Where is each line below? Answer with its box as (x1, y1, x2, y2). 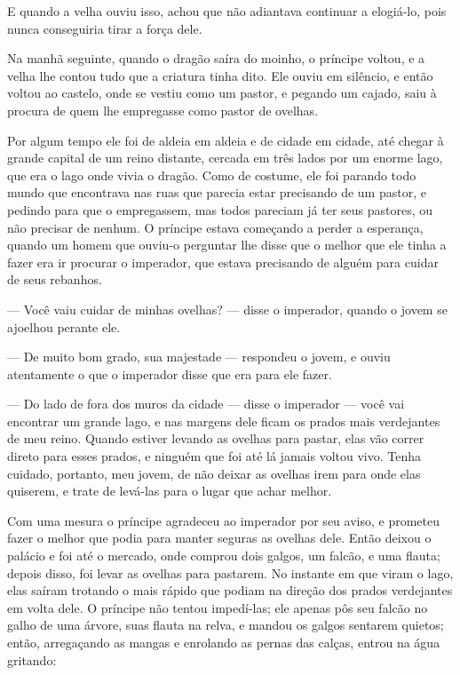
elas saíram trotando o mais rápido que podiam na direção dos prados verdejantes (7, 581, 453, 600)
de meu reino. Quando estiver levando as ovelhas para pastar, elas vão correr (7, 429, 424, 448)
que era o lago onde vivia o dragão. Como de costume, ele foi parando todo (7, 165, 416, 184)
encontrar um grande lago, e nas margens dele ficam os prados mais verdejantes (7, 411, 440, 430)
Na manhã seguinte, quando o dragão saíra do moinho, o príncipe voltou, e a (7, 49, 425, 67)
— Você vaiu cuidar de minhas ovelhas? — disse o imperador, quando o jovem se (7, 299, 448, 318)
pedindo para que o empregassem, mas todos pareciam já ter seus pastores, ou (7, 200, 433, 218)
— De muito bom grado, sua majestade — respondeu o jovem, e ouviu (7, 347, 391, 366)
